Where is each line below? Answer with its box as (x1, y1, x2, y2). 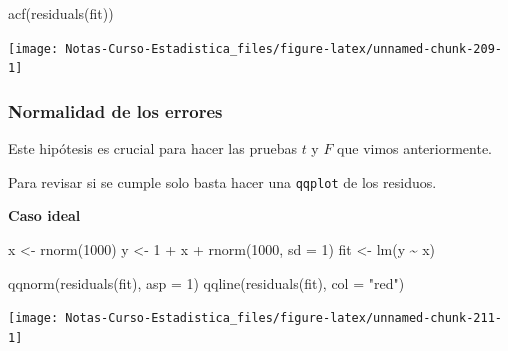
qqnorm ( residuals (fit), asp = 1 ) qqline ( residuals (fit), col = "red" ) (8, 272, 405, 293)
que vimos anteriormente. (337, 138, 493, 159)
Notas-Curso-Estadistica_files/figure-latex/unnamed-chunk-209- (65, 41, 502, 56)
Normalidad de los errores (8, 98, 223, 123)
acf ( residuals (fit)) (8, 3, 114, 23)
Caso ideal (8, 205, 81, 226)
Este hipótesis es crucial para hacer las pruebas (8, 138, 297, 159)
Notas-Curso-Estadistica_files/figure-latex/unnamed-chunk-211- (65, 311, 502, 326)
